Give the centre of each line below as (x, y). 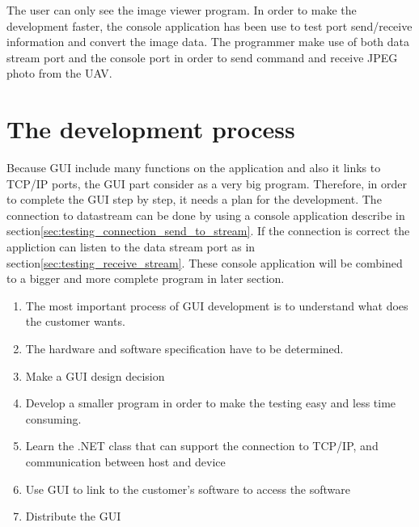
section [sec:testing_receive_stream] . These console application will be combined (205, 262)
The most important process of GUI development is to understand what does (217, 305)
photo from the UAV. (59, 73)
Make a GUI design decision (95, 375)
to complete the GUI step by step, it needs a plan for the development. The (194, 199)
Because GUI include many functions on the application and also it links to (194, 168)
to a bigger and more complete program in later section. (146, 278)
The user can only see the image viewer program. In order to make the (182, 10)
